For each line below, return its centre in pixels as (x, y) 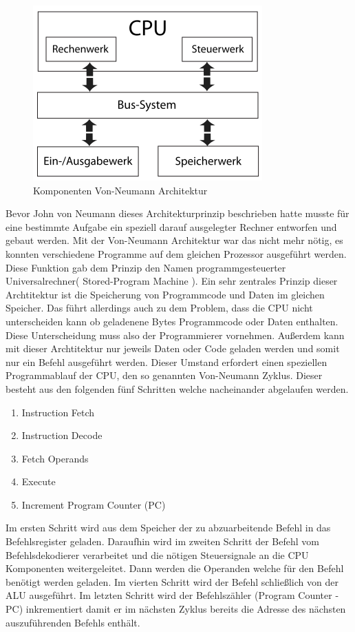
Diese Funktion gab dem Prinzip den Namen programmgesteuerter (146, 267)
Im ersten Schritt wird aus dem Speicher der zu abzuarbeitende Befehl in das (168, 528)
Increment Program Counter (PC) (94, 504)
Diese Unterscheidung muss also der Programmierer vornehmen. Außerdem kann (175, 335)
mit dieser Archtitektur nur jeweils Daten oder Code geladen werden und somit (173, 348)
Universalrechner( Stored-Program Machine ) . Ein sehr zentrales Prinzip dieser (172, 281)
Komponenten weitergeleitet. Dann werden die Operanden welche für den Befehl (175, 568)
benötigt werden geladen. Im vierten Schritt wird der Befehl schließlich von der (172, 581)
